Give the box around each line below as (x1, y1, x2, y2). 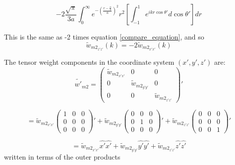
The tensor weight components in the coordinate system (4, 56, 175, 67)
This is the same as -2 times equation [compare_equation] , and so (4, 32, 204, 41)
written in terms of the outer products (4, 152, 120, 162)
